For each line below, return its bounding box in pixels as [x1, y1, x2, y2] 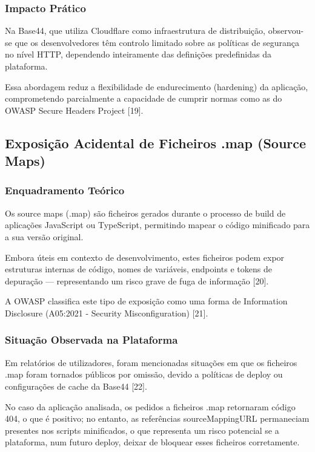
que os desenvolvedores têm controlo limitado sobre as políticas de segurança [15, 36, 300, 48]
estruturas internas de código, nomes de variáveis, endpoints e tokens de [5, 263, 272, 275]
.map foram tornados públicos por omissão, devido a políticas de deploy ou [5, 368, 283, 381]
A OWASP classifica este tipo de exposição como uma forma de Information [5, 295, 288, 307]
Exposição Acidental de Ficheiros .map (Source [5, 133, 307, 152]
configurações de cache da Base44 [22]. [5, 379, 147, 392]
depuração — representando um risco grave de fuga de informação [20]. [5, 274, 269, 287]
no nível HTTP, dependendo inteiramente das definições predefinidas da [5, 48, 271, 61]
